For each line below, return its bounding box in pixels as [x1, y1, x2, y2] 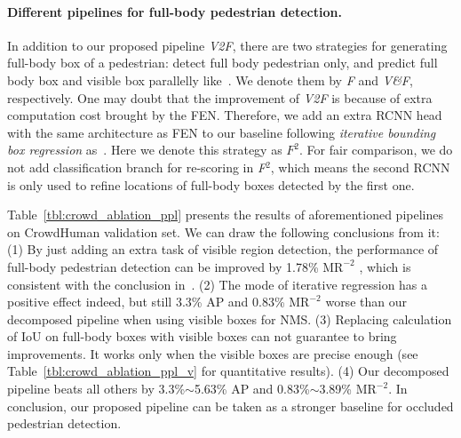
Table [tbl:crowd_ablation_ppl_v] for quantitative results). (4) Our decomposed [7, 362, 449, 380]
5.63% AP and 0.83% [194, 379, 310, 398]
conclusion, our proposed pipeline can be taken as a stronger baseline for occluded [7, 396, 454, 415]
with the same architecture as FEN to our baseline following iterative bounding [7, 123, 436, 141]
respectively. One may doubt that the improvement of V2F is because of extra [7, 88, 433, 107]
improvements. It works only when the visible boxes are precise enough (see [7, 344, 418, 362]
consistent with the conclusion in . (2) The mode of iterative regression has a [7, 275, 428, 293]
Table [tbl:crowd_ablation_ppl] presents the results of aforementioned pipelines [7, 205, 443, 224]
